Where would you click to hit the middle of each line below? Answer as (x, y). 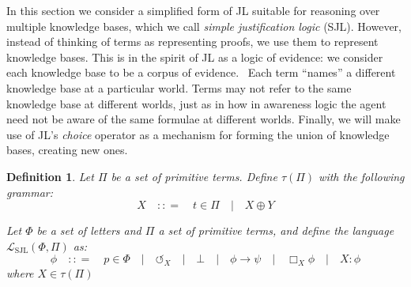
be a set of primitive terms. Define (194, 176)
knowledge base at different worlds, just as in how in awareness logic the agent (196, 103)
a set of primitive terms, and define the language (276, 230)
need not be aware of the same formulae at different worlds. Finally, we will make (204, 119)
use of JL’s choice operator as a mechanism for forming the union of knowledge (198, 134)
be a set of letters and (89, 230)
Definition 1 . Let (50, 176)
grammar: (30, 192)
